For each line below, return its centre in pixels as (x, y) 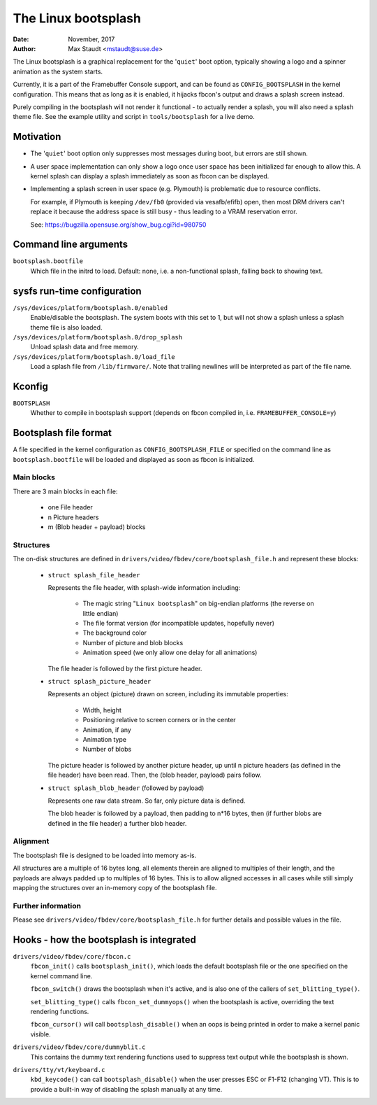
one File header (71, 507)
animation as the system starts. (58, 71)
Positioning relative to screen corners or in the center (160, 720)
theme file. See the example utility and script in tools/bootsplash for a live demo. (134, 117)
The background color (114, 633)
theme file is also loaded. (66, 327)
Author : (24, 48)
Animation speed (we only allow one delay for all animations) (170, 653)
